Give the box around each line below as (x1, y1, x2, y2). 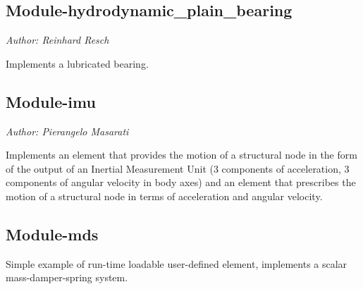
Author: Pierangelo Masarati (6, 123, 129, 138)
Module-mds (6, 223, 99, 245)
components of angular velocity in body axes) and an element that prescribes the (6, 175, 356, 190)
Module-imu (6, 90, 96, 112)
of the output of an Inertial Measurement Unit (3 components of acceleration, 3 (6, 161, 350, 176)
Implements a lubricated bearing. (6, 56, 149, 70)
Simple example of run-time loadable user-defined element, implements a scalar (6, 256, 347, 271)
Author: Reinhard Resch (6, 32, 109, 47)
